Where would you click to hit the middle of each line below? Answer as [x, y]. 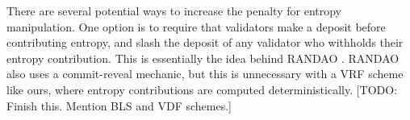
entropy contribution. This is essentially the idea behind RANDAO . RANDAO [203, 58]
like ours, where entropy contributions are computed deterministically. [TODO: [202, 89]
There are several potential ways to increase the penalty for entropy [174, 10]
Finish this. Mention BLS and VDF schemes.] [119, 105]
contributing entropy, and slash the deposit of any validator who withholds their [205, 42]
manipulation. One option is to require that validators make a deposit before [196, 26]
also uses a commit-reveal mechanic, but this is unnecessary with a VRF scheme [205, 74]
